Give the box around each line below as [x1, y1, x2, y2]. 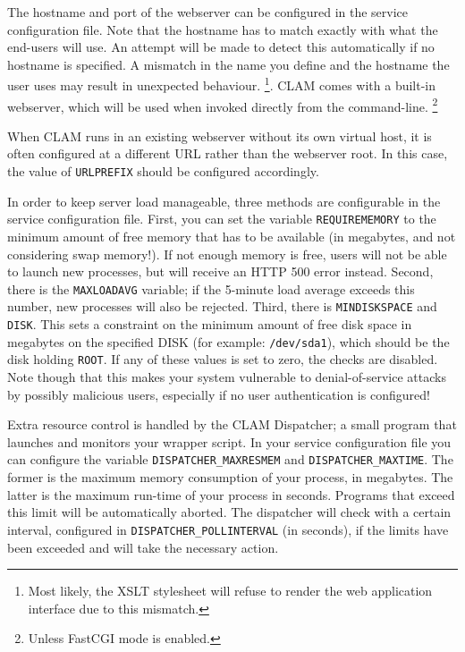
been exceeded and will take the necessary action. [7, 538, 279, 556]
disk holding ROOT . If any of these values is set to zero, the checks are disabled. [7, 350, 438, 368]
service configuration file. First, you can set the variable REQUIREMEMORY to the [7, 209, 436, 228]
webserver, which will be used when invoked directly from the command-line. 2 [7, 94, 438, 115]
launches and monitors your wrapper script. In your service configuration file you [7, 432, 452, 451]
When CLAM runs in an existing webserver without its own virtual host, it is [7, 126, 432, 145]
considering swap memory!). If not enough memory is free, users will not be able [7, 244, 447, 263]
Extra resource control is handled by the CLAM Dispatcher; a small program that [7, 415, 457, 434]
